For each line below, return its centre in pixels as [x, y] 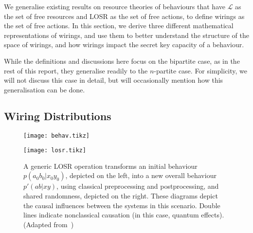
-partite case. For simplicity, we [201, 70]
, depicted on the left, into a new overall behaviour [141, 175]
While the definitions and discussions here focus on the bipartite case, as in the [122, 61]
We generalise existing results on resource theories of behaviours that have [115, 6]
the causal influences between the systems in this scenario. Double [122, 205]
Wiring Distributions [58, 116]
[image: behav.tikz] [57, 135]
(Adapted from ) [49, 224]
